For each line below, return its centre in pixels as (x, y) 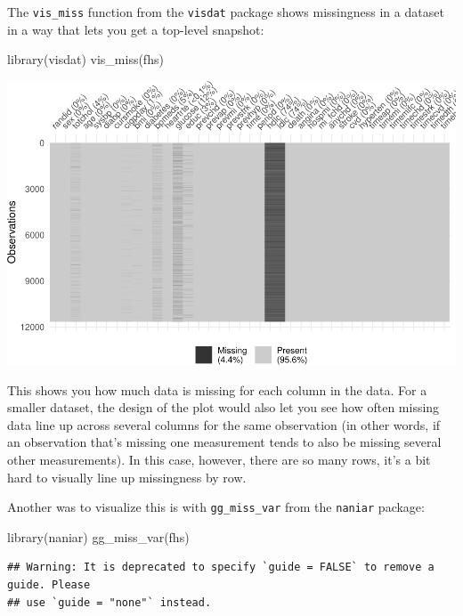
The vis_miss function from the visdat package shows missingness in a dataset (226, 12)
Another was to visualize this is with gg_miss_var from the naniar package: (216, 507)
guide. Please (49, 584)
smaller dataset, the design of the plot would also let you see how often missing (223, 407)
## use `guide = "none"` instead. (110, 602)
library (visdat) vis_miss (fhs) (85, 59)
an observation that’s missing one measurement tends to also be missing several (224, 442)
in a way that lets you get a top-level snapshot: (136, 29)
